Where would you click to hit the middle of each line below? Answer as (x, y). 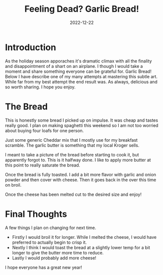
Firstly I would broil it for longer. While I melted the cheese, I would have (84, 237)
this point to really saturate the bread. (43, 165)
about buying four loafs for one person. (45, 130)
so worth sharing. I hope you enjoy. (40, 87)
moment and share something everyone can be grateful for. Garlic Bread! (78, 71)
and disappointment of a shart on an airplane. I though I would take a (74, 66)
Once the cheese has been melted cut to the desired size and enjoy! (73, 194)
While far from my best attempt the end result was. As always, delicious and (81, 82)
